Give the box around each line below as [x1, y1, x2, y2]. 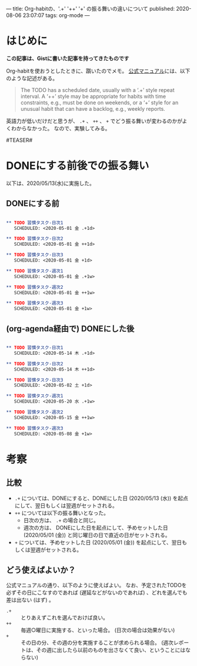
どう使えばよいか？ [6, 565, 76, 575]
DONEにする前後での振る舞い [6, 159, 149, 173]
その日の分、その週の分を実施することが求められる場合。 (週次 [21, 639, 174, 647]
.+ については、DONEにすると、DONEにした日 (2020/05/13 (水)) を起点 [14, 494, 189, 502]
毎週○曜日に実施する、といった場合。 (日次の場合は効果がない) [21, 627, 175, 634]
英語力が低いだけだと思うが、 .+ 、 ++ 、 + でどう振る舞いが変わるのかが [6, 117, 182, 124]
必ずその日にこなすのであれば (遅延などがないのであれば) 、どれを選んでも [6, 589, 188, 596]
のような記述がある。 [6, 74, 58, 81]
